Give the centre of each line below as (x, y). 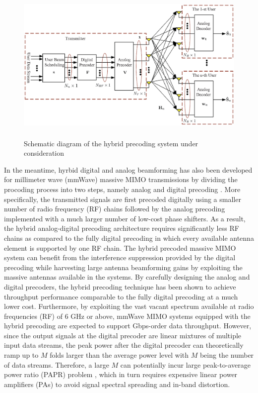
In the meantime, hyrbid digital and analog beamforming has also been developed (128, 169)
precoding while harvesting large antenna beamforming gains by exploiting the (123, 267)
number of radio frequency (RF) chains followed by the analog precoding (115, 209)
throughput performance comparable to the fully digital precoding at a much (121, 296)
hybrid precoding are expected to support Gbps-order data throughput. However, (128, 326)
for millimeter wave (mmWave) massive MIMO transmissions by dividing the (121, 179)
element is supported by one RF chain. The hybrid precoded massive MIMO (120, 247)
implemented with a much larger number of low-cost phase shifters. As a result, (125, 218)
